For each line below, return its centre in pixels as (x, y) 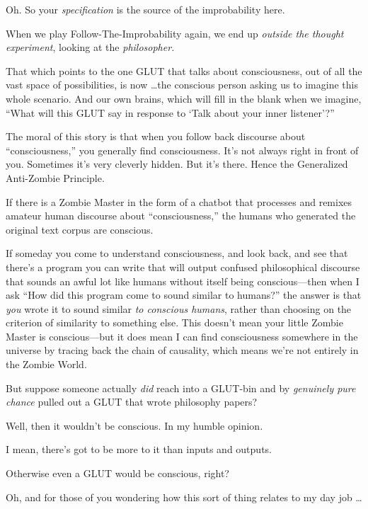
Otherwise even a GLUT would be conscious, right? (117, 473)
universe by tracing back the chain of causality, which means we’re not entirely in (182, 350)
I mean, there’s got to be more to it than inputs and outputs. (139, 449)
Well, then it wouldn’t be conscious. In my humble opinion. (134, 425)
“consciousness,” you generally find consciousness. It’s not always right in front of (182, 150)
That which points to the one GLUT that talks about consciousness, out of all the (184, 70)
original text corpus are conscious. (80, 229)
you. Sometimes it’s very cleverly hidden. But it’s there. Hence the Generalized (177, 164)
